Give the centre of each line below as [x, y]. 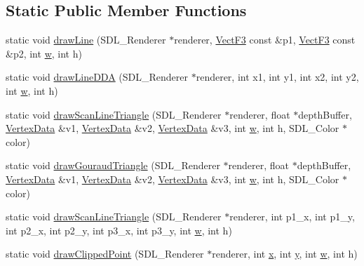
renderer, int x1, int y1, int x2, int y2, [277, 77]
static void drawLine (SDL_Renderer [86, 40]
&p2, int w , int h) [44, 53]
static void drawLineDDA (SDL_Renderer [97, 77]
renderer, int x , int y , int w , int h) [285, 254]
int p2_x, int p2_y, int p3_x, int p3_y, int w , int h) [119, 230]
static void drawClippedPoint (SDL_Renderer [105, 254]
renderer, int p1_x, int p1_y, [292, 217]
